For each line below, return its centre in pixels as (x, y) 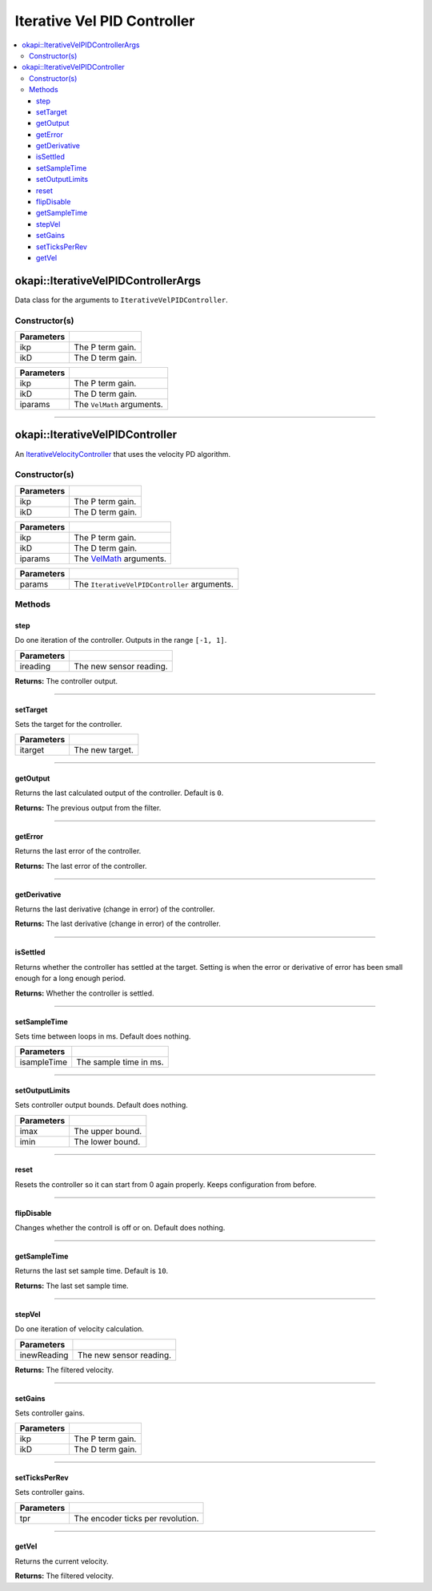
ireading (35, 666)
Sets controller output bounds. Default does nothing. (101, 1105)
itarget (32, 750)
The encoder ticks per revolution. (136, 1518)
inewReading (44, 1355)
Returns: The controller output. (66, 680)
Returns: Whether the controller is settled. (85, 993)
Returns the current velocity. (62, 1561)
